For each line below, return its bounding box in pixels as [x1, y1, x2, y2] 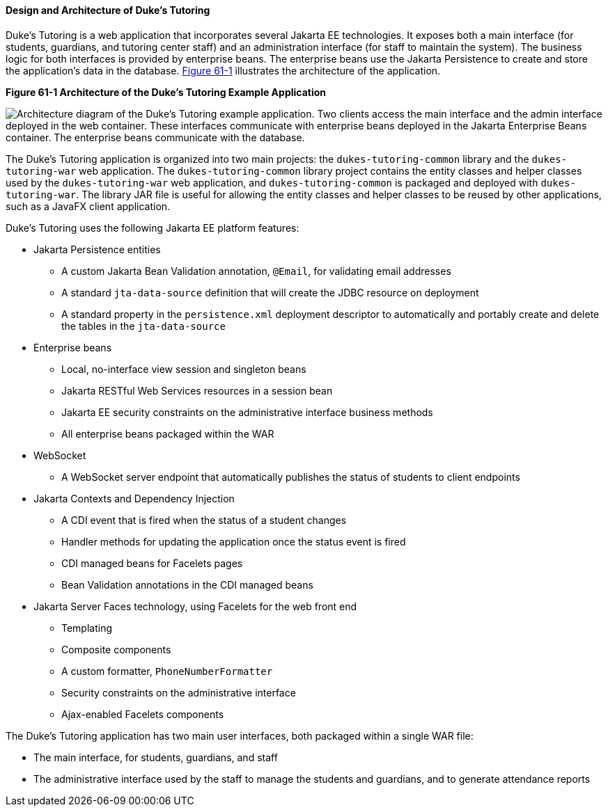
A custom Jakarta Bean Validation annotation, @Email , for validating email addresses [61, 264, 451, 277]
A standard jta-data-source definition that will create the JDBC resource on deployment [61, 286, 479, 298]
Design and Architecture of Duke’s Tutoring [6, 4, 210, 16]
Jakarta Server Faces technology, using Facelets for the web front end [33, 600, 357, 612]
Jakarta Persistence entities [33, 243, 161, 255]
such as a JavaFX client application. [6, 200, 171, 212]
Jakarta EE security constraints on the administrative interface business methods [61, 406, 433, 418]
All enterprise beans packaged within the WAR [61, 427, 274, 440]
